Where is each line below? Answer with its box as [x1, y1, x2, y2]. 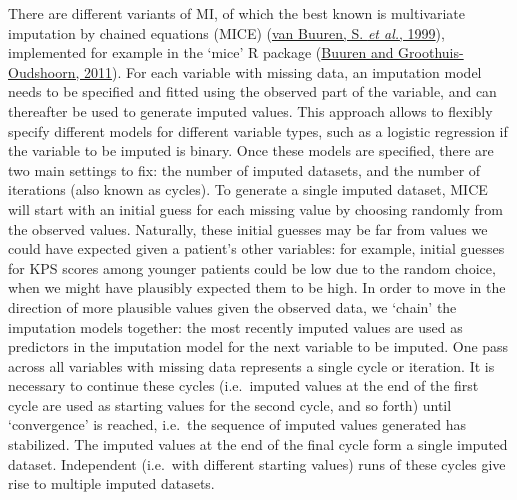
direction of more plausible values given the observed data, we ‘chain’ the [8, 296, 457, 317]
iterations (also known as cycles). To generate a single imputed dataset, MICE [8, 179, 488, 200]
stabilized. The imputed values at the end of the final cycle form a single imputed [8, 434, 508, 455]
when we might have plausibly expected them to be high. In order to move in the [8, 277, 506, 298]
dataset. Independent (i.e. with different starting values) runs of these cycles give [8, 453, 506, 474]
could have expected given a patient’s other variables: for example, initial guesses [8, 238, 505, 259]
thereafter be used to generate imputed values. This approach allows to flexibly [8, 100, 493, 121]
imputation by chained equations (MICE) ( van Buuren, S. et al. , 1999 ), [8, 22, 445, 43]
